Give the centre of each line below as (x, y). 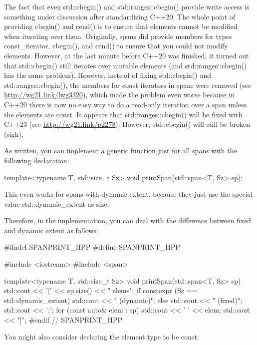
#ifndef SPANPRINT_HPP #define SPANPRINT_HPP (92, 247)
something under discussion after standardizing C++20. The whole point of (120, 16)
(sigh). (14, 134)
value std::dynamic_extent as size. (57, 203)
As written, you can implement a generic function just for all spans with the (121, 151)
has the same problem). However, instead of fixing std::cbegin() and (108, 75)
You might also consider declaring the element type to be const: (102, 336)
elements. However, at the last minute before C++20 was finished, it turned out (127, 55)
